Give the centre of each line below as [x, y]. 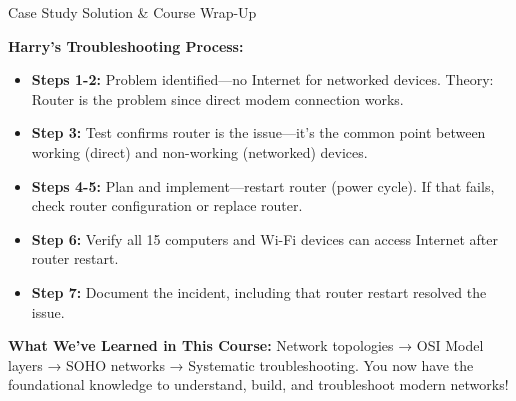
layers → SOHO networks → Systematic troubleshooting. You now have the [241, 364]
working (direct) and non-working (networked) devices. [199, 151]
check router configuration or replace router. [167, 205]
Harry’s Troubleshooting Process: [126, 45]
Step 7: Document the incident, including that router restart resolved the [259, 291]
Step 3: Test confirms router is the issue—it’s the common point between [258, 132]
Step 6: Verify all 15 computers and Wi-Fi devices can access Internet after [264, 238]
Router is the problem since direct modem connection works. [217, 98]
